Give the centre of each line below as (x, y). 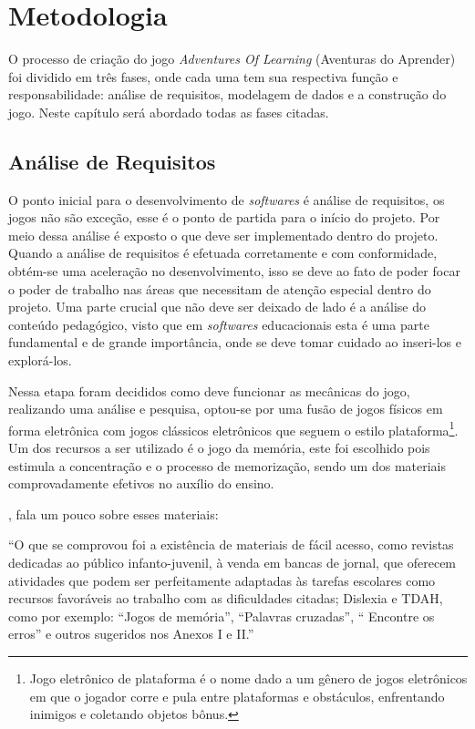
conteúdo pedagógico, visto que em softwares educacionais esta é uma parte (219, 324)
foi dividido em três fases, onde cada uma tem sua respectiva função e (203, 76)
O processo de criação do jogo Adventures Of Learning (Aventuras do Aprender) (232, 59)
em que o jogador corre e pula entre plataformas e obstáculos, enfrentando (237, 696)
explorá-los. (40, 360)
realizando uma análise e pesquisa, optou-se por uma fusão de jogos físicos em (226, 409)
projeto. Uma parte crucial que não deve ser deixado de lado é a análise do (217, 307)
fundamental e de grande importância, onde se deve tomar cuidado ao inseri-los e (235, 342)
